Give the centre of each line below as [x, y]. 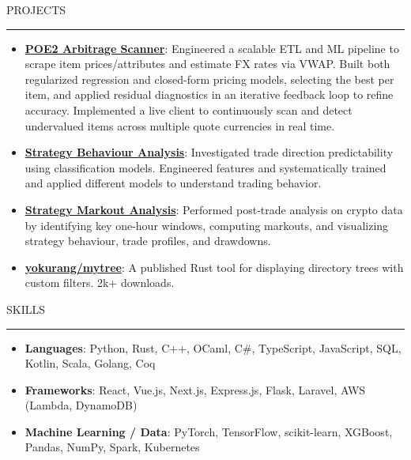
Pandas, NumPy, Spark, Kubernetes [112, 447]
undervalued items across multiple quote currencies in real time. [180, 125]
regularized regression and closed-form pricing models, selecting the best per [209, 79]
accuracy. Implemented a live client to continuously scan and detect [189, 109]
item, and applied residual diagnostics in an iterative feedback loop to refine [209, 94]
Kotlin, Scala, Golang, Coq [90, 363]
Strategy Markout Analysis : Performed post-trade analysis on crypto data [214, 209]
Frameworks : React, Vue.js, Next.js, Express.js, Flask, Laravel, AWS [195, 389]
